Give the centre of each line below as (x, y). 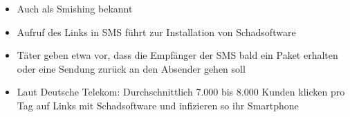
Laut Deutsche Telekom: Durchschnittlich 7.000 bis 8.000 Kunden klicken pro (181, 92)
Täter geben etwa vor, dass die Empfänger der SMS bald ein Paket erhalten (177, 55)
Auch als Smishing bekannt (75, 8)
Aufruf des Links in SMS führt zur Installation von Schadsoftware (156, 31)
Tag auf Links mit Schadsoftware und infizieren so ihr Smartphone (158, 105)
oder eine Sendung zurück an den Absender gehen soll (131, 68)
